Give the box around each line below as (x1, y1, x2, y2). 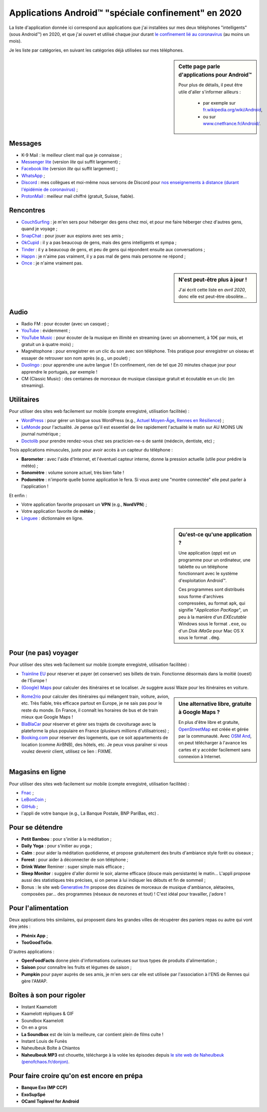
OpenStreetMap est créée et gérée (178, 726, 249, 732)
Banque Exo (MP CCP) (21, 1085, 68, 1090)
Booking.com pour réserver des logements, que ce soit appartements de (21, 735, 169, 741)
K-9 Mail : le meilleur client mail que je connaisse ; (21, 152, 122, 158)
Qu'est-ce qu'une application (178, 531, 252, 538)
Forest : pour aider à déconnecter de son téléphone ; (21, 857, 128, 863)
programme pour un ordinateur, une (178, 557, 251, 563)
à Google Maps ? (178, 709, 220, 715)
